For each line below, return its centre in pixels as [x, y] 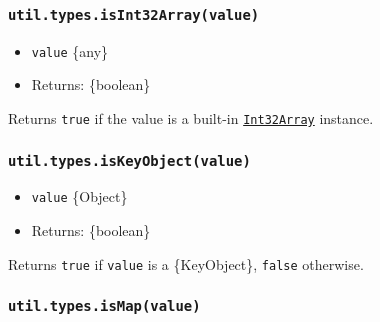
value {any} [70, 50]
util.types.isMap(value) [104, 306]
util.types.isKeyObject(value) [129, 160]
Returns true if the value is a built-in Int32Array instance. [191, 118]
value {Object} [79, 196]
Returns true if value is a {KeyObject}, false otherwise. [186, 263]
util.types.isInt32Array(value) [134, 14]
